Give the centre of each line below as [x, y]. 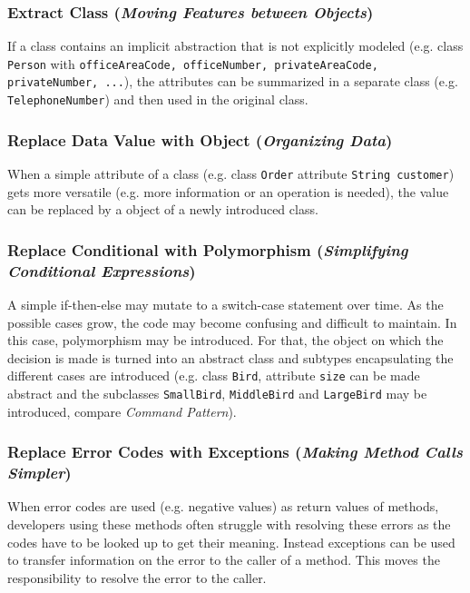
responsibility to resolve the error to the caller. [137, 577]
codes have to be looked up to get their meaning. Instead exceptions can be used [231, 542]
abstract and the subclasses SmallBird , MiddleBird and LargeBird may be [217, 394]
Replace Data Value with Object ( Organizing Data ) [200, 139]
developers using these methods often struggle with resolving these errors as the [229, 524]
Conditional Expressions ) [102, 270]
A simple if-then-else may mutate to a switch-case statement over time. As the [225, 304]
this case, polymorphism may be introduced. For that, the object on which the [225, 340]
